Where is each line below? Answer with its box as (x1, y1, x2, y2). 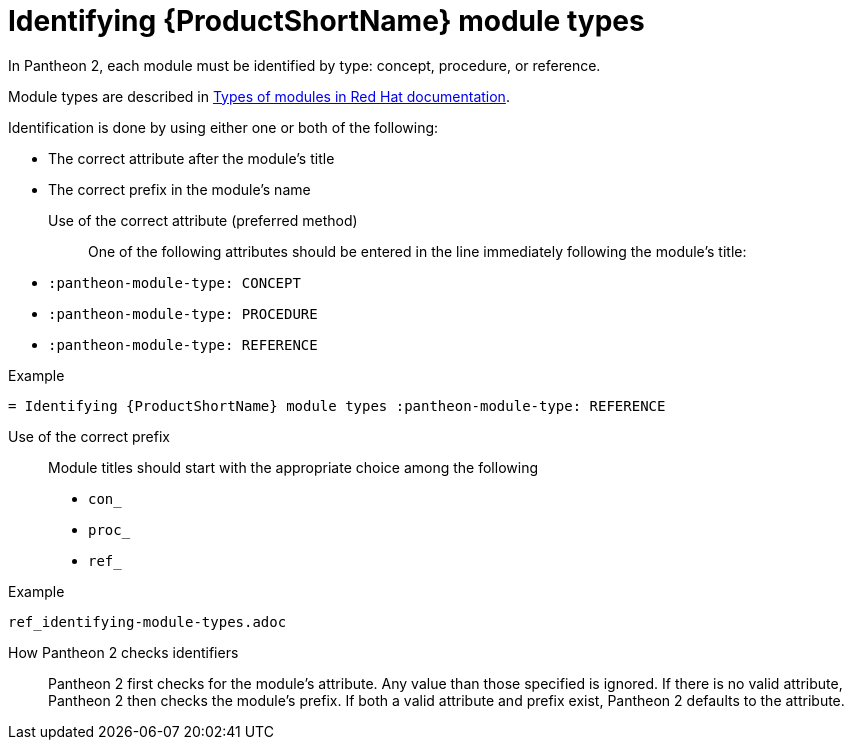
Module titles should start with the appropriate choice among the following (48, 458, 538, 476)
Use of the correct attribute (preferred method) (48, 211, 358, 229)
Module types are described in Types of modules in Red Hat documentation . (8, 87, 510, 105)
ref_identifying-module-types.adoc (8, 613, 287, 630)
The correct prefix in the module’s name (48, 180, 311, 198)
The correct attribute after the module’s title (48, 149, 335, 167)
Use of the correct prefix (8, 427, 170, 445)
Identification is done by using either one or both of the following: (8, 118, 439, 136)
